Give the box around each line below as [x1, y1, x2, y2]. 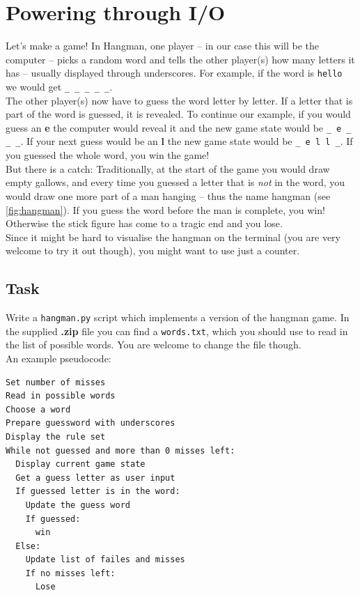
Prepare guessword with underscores [6, 418, 175, 428]
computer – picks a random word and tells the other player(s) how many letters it [6, 52, 355, 66]
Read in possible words [6, 391, 116, 401]
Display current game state [15, 459, 146, 470]
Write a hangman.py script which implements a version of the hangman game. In [6, 310, 350, 325]
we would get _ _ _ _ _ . [6, 79, 113, 93]
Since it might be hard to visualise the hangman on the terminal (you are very [6, 229, 341, 244]
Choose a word [6, 404, 71, 415]
